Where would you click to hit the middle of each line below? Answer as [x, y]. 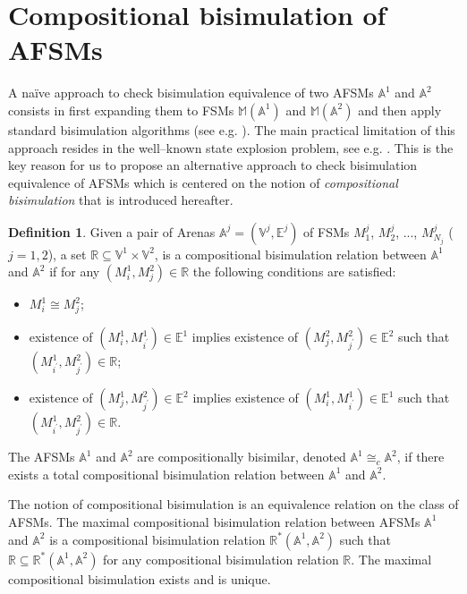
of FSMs [327, 231]
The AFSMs [42, 457]
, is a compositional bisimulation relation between [290, 254]
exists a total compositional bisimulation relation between [166, 474]
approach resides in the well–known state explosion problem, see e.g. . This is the [231, 147]
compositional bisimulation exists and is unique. [140, 578]
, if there [420, 457]
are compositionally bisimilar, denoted [242, 457]
